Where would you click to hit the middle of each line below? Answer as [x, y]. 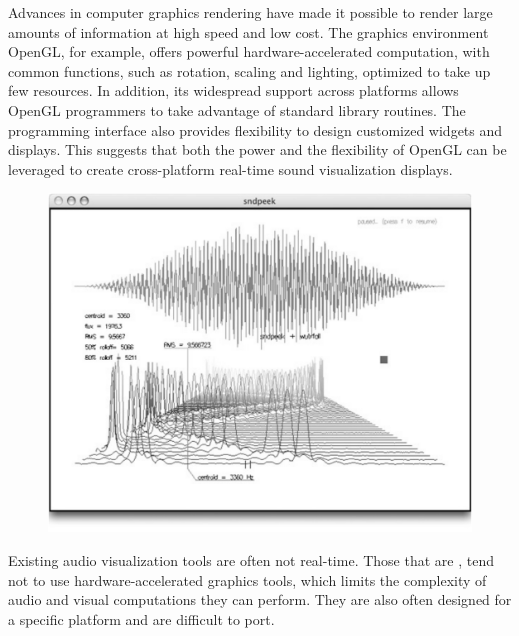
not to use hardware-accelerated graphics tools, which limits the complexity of [247, 579]
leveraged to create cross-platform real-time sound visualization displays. [230, 168]
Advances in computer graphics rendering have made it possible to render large [250, 12]
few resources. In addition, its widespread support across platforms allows [233, 90]
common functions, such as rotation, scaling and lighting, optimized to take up [249, 70]
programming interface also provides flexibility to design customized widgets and [255, 129]
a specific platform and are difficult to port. [141, 618]
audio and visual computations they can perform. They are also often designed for [260, 599]
